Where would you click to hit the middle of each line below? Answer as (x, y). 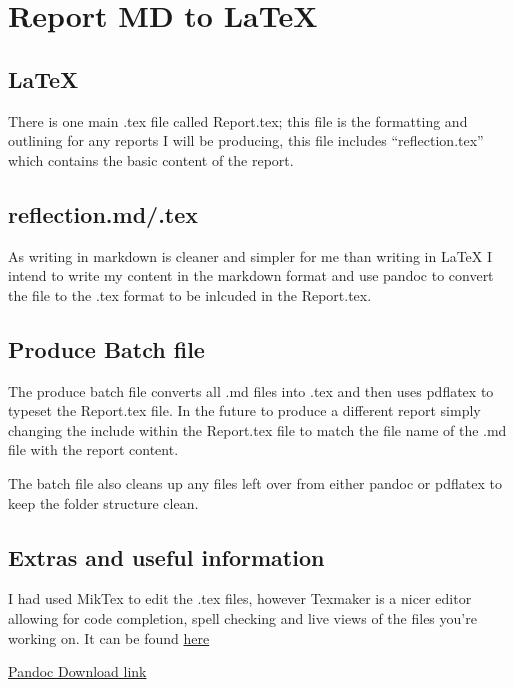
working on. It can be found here (109, 637)
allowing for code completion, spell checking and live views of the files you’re (242, 617)
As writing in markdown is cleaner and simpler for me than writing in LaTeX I (250, 255)
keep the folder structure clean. (103, 502)
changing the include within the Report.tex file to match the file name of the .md (257, 429)
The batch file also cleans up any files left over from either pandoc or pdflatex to (255, 482)
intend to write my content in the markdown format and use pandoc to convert (251, 275)
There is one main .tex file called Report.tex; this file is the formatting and (238, 120)
